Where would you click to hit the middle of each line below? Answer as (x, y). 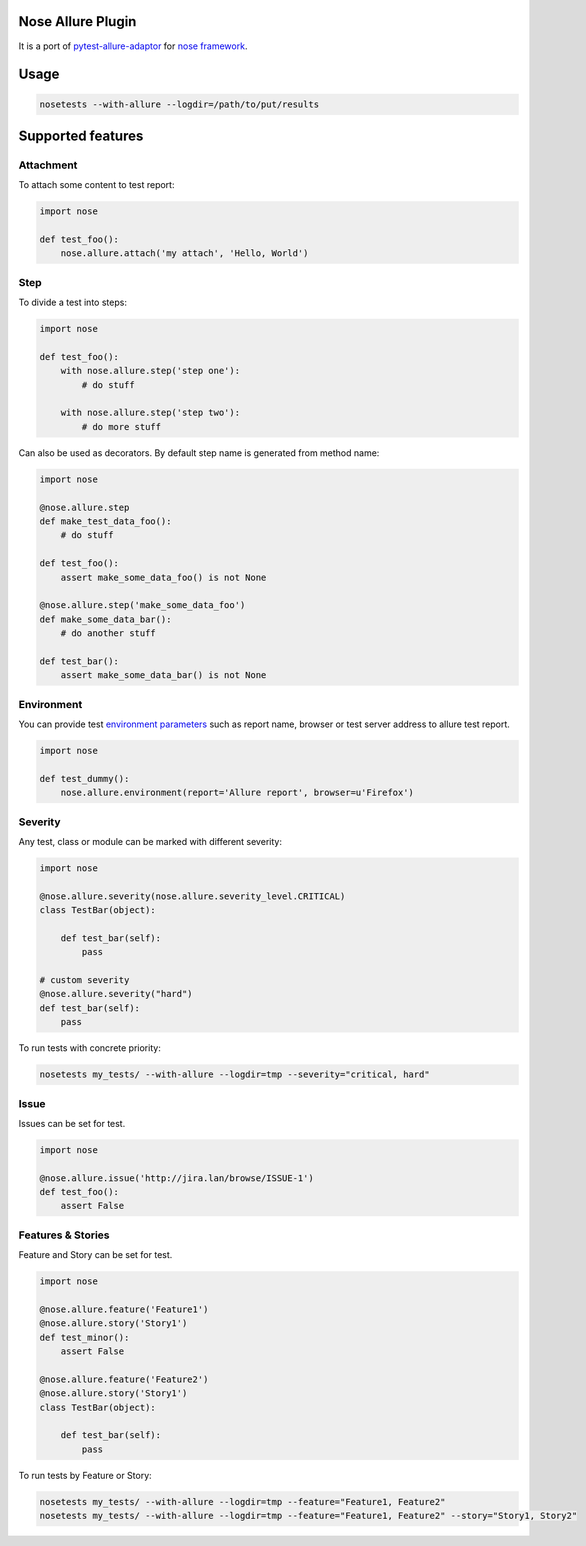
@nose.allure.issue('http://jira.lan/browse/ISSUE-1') (176, 1178)
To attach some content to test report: (96, 185)
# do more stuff (121, 426)
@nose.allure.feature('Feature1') (124, 1309)
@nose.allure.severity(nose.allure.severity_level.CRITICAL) (192, 896)
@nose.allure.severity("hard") (116, 994)
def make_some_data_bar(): (105, 619)
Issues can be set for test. (72, 1123)
